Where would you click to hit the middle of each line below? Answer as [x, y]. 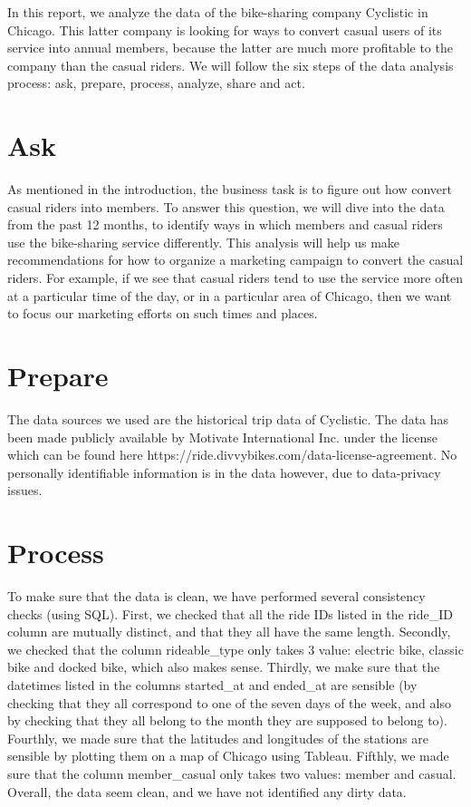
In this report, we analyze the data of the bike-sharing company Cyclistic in [218, 12]
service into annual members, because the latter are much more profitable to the [230, 48]
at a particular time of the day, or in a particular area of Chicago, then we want [230, 295]
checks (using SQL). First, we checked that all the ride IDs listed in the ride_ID [231, 613]
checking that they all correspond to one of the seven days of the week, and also [229, 702]
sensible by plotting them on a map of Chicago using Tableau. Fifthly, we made [228, 756]
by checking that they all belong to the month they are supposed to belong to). [227, 720]
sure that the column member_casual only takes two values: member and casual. [232, 773]
